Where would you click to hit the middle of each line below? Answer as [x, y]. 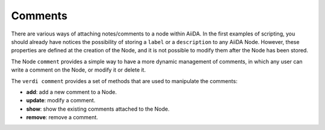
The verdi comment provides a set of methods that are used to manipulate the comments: [124, 81]
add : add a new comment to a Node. [72, 92]
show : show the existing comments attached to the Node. [98, 109]
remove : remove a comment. [62, 117]
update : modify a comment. [61, 101]
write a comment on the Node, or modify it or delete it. [79, 70]
